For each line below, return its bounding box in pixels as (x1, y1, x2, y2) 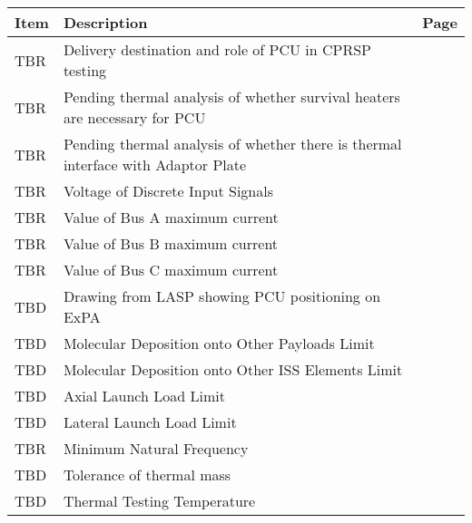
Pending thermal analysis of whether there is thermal (63, 133, 402, 154)
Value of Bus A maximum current (63, 207, 279, 228)
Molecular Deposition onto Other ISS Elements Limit (63, 359, 403, 380)
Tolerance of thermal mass (63, 464, 231, 485)
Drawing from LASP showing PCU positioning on (63, 286, 381, 306)
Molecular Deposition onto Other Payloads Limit (63, 333, 375, 354)
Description (63, 12, 148, 33)
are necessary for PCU (63, 107, 206, 128)
